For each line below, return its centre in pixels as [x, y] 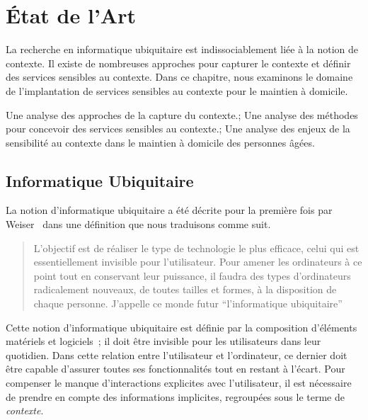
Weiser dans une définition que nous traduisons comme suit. [138, 224]
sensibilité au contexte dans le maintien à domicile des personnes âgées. [160, 142]
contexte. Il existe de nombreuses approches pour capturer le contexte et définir [178, 63]
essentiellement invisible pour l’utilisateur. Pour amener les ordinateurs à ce [198, 262]
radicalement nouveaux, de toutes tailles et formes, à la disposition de [185, 289]
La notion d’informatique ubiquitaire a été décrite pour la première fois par [169, 210]
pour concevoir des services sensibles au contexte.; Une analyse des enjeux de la [178, 129]
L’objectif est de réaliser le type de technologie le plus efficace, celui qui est [196, 248]
